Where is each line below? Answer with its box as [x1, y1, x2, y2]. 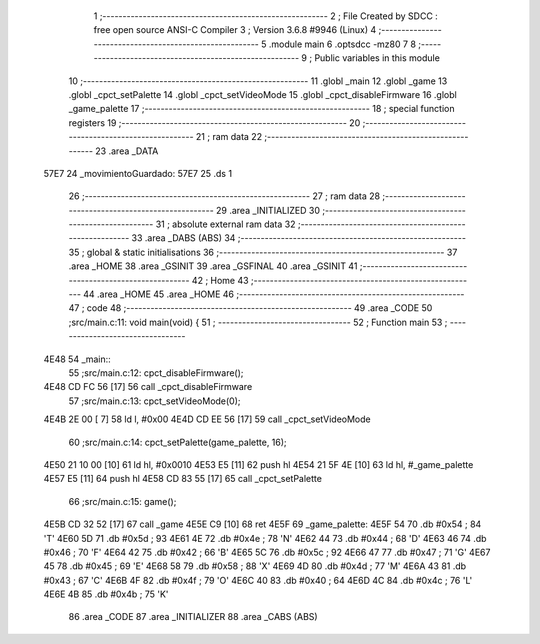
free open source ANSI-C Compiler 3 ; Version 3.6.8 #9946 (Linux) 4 [93, 24, 377, 36]
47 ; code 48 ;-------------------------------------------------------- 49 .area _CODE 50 [68, 302, 433, 314]
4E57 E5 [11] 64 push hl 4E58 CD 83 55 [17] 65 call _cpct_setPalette [43, 473, 322, 485]
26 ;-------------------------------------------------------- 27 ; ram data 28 [68, 190, 380, 202]
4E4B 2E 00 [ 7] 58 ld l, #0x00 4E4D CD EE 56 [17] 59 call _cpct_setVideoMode [43, 413, 371, 425]
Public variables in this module [314, 52, 440, 64]
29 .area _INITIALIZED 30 [215, 204, 320, 216]
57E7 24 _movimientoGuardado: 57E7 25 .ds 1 [43, 167, 233, 179]
